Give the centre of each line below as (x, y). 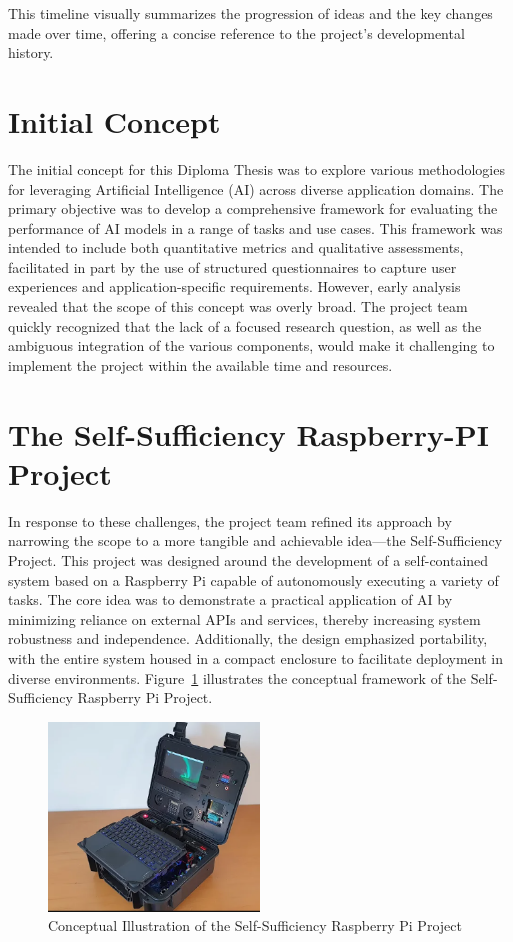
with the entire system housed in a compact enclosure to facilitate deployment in (256, 657)
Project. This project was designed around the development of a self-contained (248, 559)
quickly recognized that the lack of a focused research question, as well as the (245, 325)
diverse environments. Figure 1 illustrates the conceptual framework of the (237, 677)
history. (31, 52)
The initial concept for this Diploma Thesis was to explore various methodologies (256, 168)
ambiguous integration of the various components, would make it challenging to (251, 345)
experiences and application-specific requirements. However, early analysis (234, 286)
